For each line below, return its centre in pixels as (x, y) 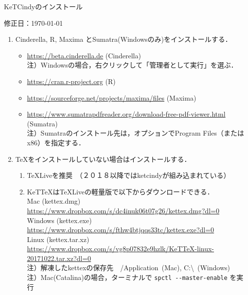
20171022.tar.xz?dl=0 (59, 258)
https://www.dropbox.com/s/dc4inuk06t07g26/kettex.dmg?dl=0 (123, 210)
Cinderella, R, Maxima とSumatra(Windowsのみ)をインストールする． (124, 39)
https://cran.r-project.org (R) (71, 81)
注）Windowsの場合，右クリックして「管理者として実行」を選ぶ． (132, 65)
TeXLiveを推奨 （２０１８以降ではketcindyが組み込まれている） (129, 175)
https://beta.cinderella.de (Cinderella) (84, 55)
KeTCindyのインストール (43, 6)
